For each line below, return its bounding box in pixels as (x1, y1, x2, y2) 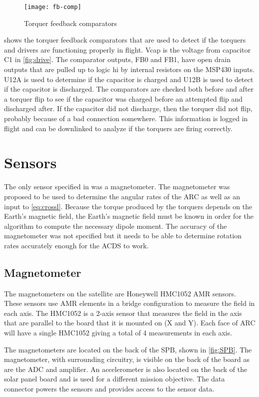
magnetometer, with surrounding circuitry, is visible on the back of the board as (4, 354, 249, 364)
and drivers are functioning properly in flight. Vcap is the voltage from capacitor (4, 44, 251, 55)
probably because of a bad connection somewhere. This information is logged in (4, 113, 248, 123)
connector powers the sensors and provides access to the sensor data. (4, 383, 214, 394)
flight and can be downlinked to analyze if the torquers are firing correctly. (4, 123, 232, 133)
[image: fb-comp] (24, 4, 81, 11)
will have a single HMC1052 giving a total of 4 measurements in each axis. (4, 327, 232, 338)
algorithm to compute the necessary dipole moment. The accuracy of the (4, 220, 227, 231)
